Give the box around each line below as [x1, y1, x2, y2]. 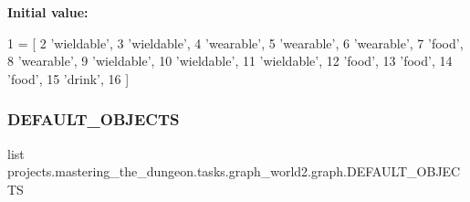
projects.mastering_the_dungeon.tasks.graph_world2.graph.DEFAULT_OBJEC [7, 162, 461, 181]
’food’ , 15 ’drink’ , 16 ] [7, 69, 130, 88]
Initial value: [7, 3, 89, 21]
